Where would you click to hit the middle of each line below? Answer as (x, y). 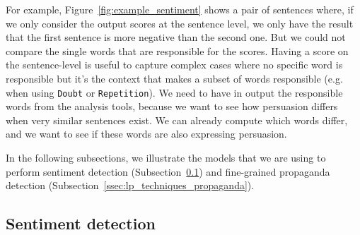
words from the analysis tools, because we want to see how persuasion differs (172, 106)
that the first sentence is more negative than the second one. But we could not (176, 37)
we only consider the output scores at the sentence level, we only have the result (180, 23)
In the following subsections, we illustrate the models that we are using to (166, 157)
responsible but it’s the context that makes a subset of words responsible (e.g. (174, 78)
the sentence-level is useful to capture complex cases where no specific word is (174, 65)
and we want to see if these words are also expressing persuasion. (146, 134)
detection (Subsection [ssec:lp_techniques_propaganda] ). (130, 185)
